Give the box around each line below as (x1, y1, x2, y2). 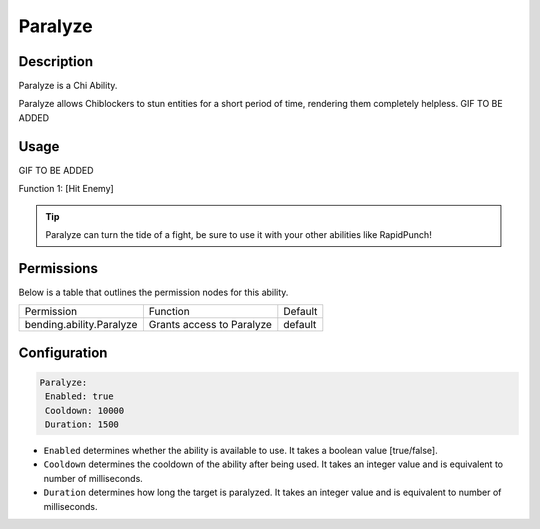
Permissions (18, 260, 99, 277)
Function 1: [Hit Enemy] (18, 183, 114, 195)
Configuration (18, 344, 108, 361)
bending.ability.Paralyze (24, 318, 138, 332)
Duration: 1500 (45, 419, 120, 430)
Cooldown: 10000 (45, 405, 125, 416)
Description (18, 53, 94, 70)
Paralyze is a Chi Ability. (18, 80, 118, 92)
